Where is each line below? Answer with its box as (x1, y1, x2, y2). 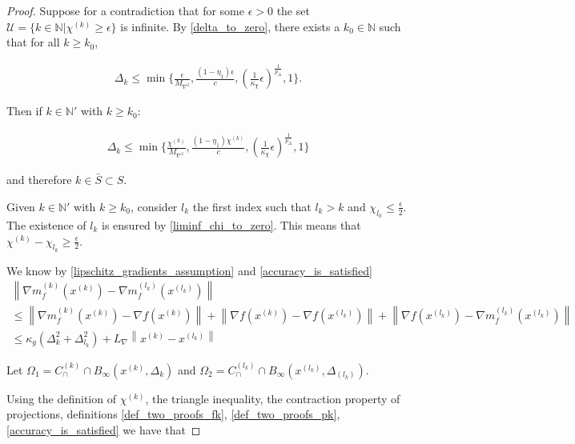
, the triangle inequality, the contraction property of (145, 390, 400, 406)
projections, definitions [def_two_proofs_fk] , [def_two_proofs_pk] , (6, 406, 340, 422)
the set (276, 2, 310, 18)
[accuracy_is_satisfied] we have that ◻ (6, 421, 201, 438)
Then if (6, 102, 42, 119)
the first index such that (192, 198, 312, 214)
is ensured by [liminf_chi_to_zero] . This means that (102, 216, 361, 233)
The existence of (6, 216, 86, 233)
